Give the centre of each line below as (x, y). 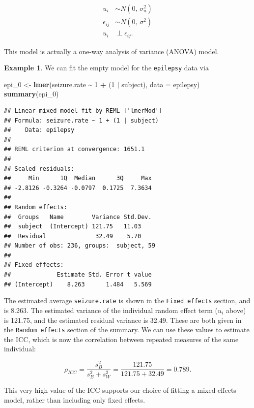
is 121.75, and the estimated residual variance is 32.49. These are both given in (123, 320)
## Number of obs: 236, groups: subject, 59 (80, 246)
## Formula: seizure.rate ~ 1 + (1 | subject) (81, 120)
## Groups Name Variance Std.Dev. (78, 217)
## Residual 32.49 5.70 (73, 236)
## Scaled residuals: (39, 169)
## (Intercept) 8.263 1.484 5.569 (78, 284)
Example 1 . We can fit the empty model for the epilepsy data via (106, 68)
